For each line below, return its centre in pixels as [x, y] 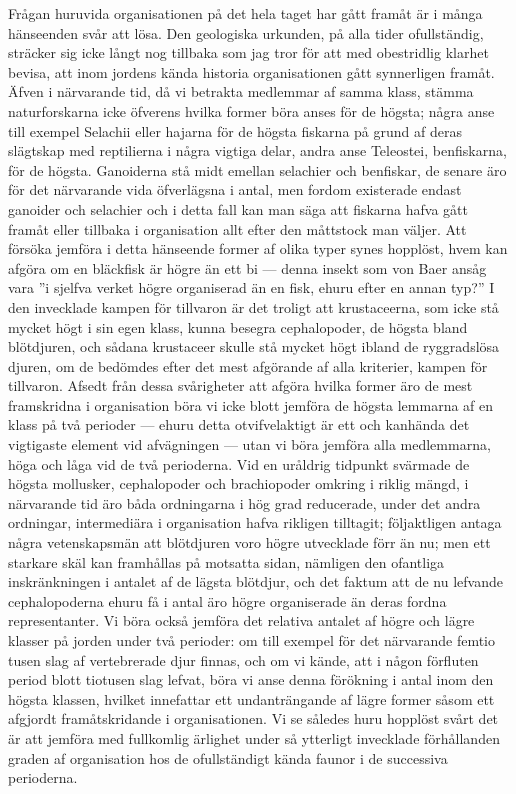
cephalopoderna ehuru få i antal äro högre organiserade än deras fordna [227, 600]
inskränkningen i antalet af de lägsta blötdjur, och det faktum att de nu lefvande [255, 581]
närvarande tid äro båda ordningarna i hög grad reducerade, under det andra [244, 502]
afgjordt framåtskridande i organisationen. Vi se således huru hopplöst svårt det [253, 718]
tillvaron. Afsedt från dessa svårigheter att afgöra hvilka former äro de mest [240, 385]
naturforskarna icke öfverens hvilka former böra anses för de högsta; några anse [251, 110]
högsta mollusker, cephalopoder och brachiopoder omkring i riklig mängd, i [238, 483]
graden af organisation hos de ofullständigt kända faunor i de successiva [228, 757]
